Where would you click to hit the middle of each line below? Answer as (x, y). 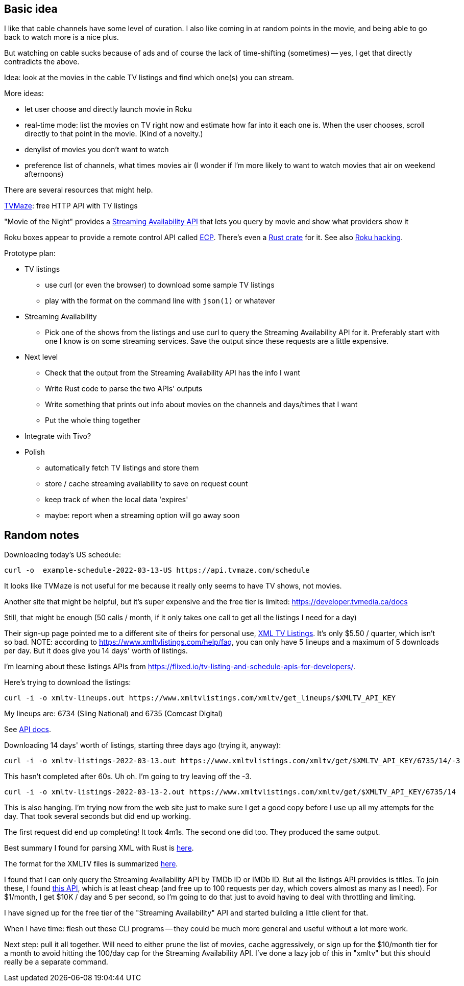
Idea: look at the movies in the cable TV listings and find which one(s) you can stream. (149, 78)
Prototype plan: (30, 253)
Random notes (42, 535)
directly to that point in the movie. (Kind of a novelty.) (114, 134)
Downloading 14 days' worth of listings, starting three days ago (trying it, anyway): (143, 745)
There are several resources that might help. (79, 190)
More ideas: (24, 93)
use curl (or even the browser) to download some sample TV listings (160, 285)
